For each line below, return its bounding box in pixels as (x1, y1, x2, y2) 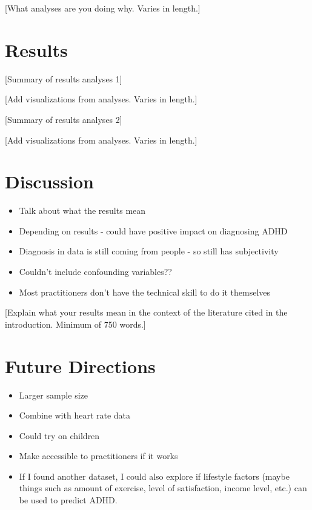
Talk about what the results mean (19, 204, 146, 217)
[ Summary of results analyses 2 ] (5, 113, 122, 125)
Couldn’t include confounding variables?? (19, 265, 172, 277)
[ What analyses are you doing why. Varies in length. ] (5, 2, 201, 14)
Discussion (5, 169, 94, 194)
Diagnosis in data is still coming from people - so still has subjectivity (19, 245, 279, 257)
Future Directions (5, 353, 156, 378)
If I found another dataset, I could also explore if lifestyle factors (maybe (19, 469, 290, 482)
